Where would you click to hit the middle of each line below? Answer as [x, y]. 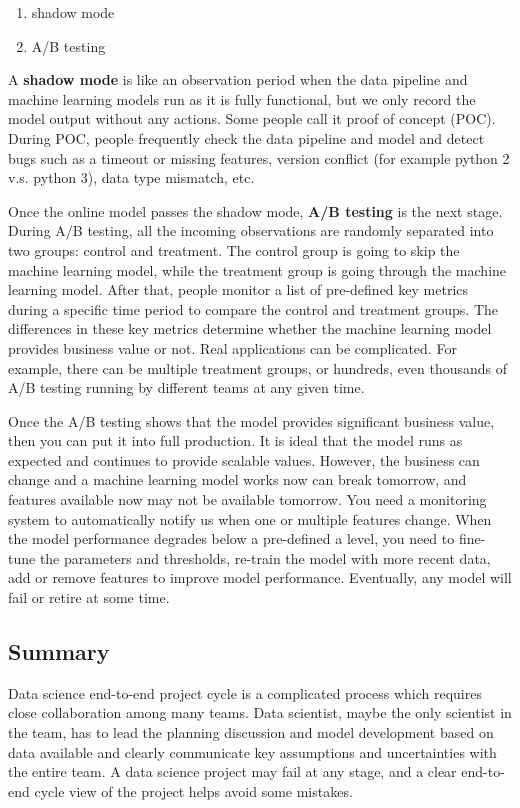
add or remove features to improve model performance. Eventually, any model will [260, 577]
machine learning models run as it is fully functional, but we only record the [242, 98]
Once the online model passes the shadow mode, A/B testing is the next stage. [255, 210]
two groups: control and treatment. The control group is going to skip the [234, 249]
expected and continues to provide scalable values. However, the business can [244, 459]
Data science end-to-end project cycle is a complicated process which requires [245, 692]
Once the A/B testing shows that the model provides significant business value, [251, 420]
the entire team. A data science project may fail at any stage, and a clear [232, 771]
